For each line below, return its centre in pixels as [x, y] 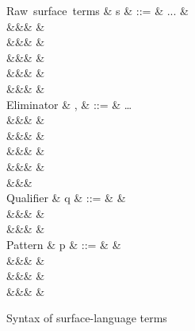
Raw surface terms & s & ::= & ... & [97, 10]
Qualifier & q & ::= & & [66, 198]
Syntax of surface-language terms [87, 318]
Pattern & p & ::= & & [64, 244]
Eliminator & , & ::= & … [69, 104]
